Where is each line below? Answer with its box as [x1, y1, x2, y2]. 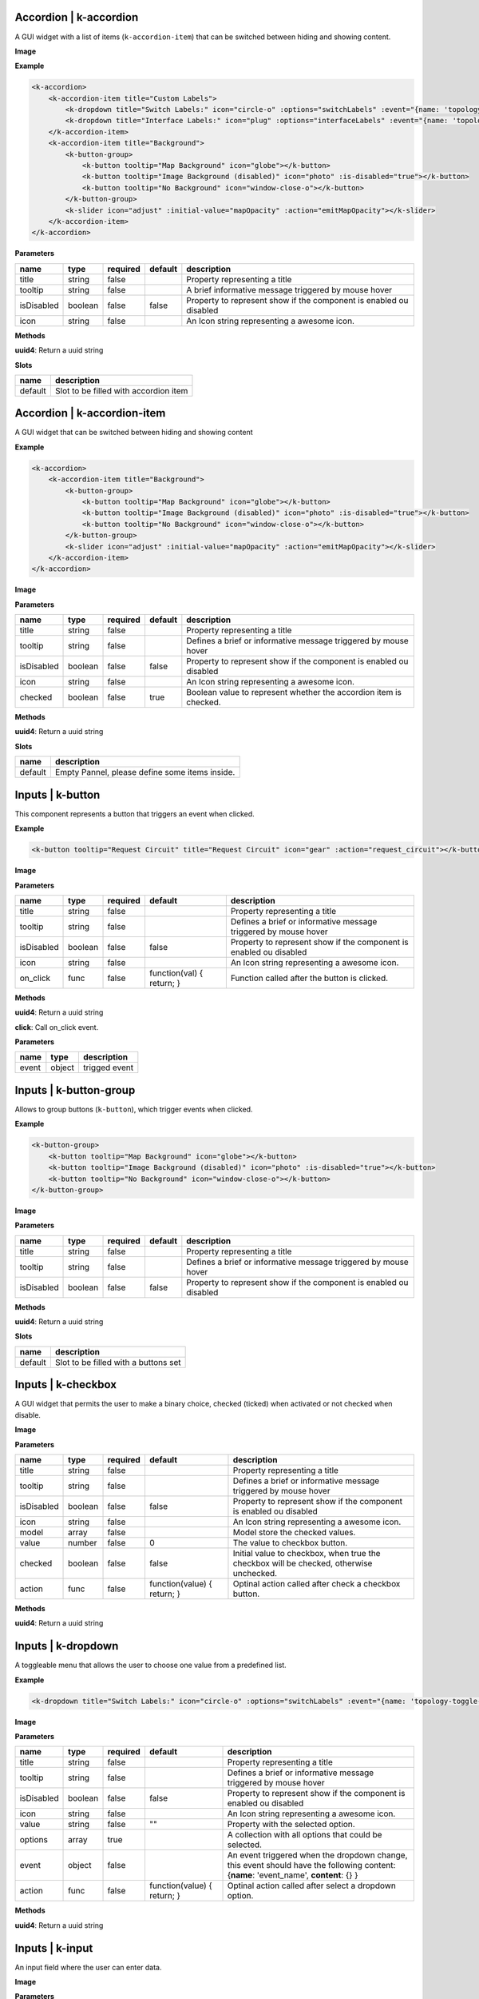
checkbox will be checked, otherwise [232, 1558, 373, 1569]
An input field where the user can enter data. [14, 1962, 162, 1972]
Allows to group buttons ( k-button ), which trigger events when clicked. [14, 1104, 253, 1114]
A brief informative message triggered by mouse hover [186, 284, 393, 295]
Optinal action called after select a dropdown [227, 1880, 397, 1891]
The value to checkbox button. [232, 1537, 348, 1548]
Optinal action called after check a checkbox [232, 1578, 401, 1589]
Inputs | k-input [14, 1941, 93, 1955]
